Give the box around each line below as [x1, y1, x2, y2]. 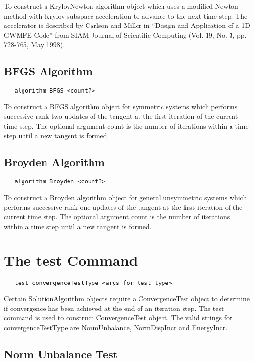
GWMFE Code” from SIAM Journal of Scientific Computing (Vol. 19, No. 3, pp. [4, 29, 247, 40]
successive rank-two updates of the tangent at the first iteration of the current [4, 111, 238, 121]
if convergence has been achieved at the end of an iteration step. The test [4, 303, 224, 313]
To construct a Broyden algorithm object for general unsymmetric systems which [4, 192, 247, 203]
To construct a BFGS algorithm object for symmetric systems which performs [4, 101, 238, 111]
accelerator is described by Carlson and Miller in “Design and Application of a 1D [4, 20, 250, 30]
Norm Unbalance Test [4, 346, 118, 361]
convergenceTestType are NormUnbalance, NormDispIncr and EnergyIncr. [4, 322, 228, 332]
